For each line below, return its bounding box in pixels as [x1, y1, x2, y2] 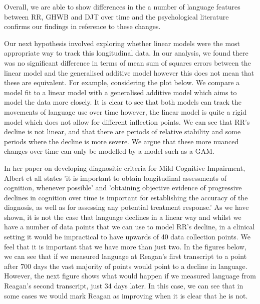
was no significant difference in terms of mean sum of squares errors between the [4, 57, 251, 68]
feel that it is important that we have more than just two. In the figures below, [4, 241, 246, 251]
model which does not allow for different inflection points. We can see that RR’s [4, 116, 250, 127]
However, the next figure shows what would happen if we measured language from [4, 270, 256, 281]
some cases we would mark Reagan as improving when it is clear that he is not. [4, 290, 248, 300]
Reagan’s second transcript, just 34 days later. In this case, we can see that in [4, 280, 243, 291]
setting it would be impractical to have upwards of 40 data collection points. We [4, 231, 250, 242]
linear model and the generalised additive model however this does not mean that [4, 67, 254, 78]
